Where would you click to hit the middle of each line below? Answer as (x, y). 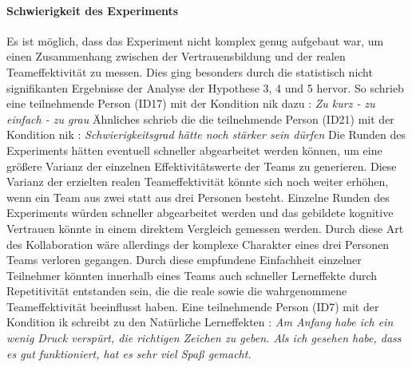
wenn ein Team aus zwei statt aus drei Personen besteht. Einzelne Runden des (198, 197)
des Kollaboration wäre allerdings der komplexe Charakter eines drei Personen (198, 244)
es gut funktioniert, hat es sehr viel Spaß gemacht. (129, 353)
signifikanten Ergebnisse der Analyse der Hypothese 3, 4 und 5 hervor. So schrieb (205, 87)
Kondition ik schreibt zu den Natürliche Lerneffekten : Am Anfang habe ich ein (200, 322)
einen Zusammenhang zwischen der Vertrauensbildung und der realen (176, 56)
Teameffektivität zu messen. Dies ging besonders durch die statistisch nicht (190, 71)
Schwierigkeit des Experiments (93, 10)
